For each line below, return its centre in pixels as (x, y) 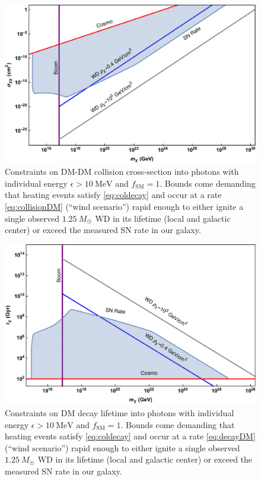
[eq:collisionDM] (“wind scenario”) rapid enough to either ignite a (124, 207)
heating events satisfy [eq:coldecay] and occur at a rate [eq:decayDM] (130, 436)
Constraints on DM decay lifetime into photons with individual (120, 412)
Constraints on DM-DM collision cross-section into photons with (122, 172)
